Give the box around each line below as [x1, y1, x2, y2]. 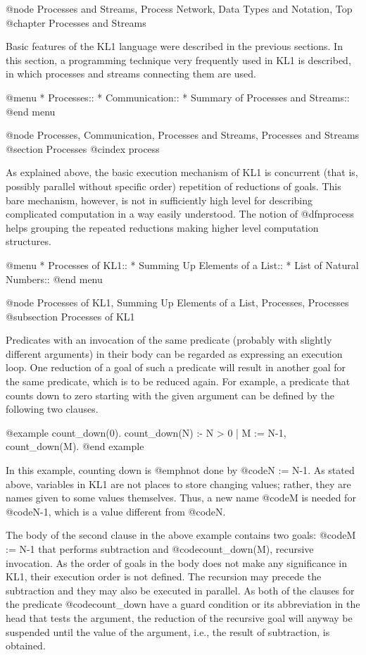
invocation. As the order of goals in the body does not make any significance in [6, 555, 347, 570]
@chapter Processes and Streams [6, 15, 146, 30]
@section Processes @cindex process [6, 141, 160, 156]
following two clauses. [6, 401, 99, 416]
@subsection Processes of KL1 [6, 308, 135, 323]
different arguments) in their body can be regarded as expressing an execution [6, 346, 343, 361]
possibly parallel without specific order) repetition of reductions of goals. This [6, 178, 341, 193]
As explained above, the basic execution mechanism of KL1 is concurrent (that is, [6, 165, 358, 180]
